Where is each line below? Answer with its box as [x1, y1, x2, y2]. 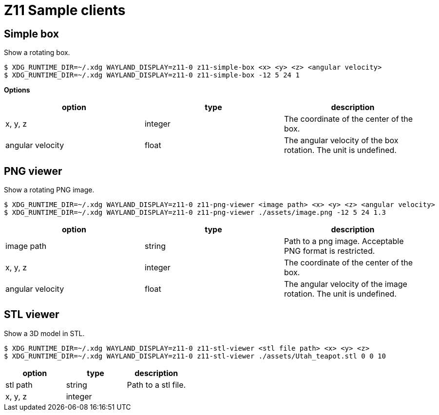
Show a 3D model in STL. [4, 329, 85, 338]
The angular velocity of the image [284, 279, 407, 289]
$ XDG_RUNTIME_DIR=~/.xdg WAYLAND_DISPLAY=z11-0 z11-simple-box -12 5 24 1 [4, 71, 300, 79]
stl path [5, 379, 33, 390]
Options [4, 86, 30, 94]
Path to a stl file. [127, 379, 186, 390]
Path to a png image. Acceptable [284, 236, 404, 246]
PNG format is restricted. [284, 246, 375, 256]
